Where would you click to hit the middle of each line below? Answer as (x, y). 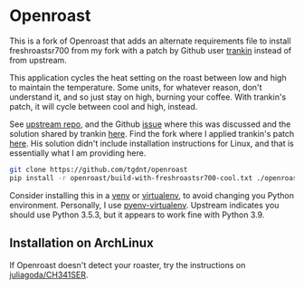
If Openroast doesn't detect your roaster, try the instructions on (128, 265)
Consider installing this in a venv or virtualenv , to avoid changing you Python (152, 195)
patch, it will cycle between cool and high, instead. (104, 106)
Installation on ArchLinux (81, 243)
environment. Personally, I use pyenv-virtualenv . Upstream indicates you (144, 205)
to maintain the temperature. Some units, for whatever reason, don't (136, 87)
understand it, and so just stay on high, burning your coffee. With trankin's (148, 97)
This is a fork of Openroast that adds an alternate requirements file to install (150, 41)
